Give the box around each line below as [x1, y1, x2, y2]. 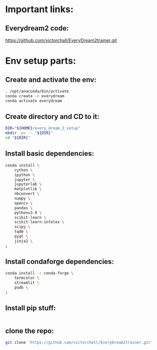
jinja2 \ [14, 238, 33, 244]
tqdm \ [14, 229, 28, 235]
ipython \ [14, 172, 35, 178]
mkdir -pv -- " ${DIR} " [5, 131, 53, 136]
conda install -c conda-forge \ [5, 271, 73, 276]
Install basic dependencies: [5, 149, 95, 158]
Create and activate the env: [5, 75, 97, 84]
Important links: [5, 4, 74, 15]
